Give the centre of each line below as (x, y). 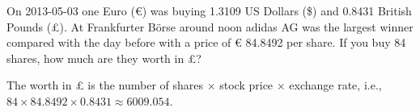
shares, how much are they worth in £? (104, 58)
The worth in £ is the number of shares (105, 85)
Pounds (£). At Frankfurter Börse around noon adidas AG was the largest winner (210, 26)
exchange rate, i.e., (335, 85)
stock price (246, 85)
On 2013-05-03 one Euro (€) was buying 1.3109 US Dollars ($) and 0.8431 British (209, 10)
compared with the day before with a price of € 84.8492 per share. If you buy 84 (206, 42)
